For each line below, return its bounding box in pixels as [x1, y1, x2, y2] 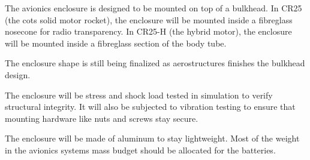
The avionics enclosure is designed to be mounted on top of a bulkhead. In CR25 [5, 2, 302, 14]
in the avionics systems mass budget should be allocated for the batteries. [5, 143, 276, 156]
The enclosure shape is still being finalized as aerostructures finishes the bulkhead [5, 57, 305, 69]
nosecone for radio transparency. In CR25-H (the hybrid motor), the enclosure [5, 25, 292, 38]
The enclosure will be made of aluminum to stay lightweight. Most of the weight [5, 132, 300, 144]
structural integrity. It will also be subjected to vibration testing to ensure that [5, 100, 296, 113]
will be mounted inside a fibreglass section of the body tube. [5, 36, 227, 49]
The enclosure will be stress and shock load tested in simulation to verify [5, 88, 273, 101]
